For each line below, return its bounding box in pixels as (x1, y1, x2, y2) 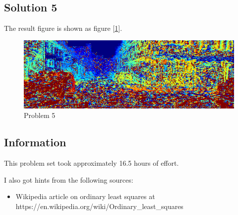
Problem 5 (24, 110, 56, 120)
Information (4, 134, 66, 150)
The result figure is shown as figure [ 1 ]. (4, 23, 122, 33)
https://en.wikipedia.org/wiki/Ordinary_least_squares (15, 201, 183, 211)
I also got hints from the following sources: (4, 174, 133, 185)
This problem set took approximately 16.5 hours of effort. (4, 158, 179, 168)
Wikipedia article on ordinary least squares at (15, 191, 155, 202)
